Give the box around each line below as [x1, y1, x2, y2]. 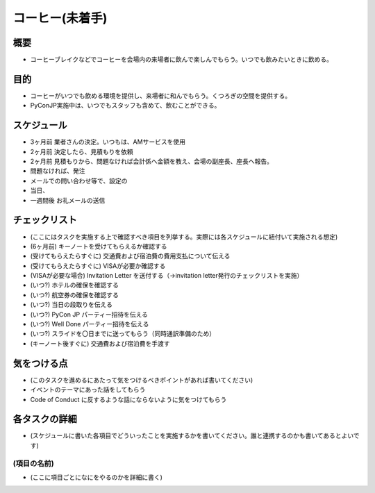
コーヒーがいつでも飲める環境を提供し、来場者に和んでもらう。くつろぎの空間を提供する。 [30, 91, 292, 100]
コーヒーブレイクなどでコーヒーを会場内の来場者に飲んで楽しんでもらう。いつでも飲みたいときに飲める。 [30, 56, 333, 64]
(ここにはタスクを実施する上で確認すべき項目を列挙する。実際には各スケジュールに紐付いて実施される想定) [30, 233, 338, 241]
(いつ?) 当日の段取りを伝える [30, 301, 112, 309]
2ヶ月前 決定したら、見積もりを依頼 [30, 147, 133, 156]
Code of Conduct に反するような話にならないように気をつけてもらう [30, 395, 227, 403]
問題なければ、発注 [30, 167, 85, 175]
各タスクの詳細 [12, 413, 77, 425]
